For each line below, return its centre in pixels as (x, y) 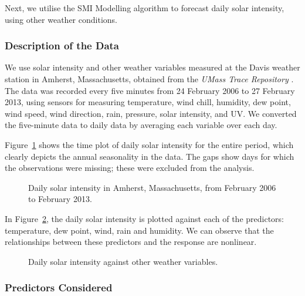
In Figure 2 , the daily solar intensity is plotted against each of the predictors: (144, 218)
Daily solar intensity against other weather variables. (123, 261)
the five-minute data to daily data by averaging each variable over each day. (141, 125)
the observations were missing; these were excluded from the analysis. (130, 168)
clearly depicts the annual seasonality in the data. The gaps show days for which (150, 156)
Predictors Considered (59, 287)
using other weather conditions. (61, 19)
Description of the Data (62, 46)
